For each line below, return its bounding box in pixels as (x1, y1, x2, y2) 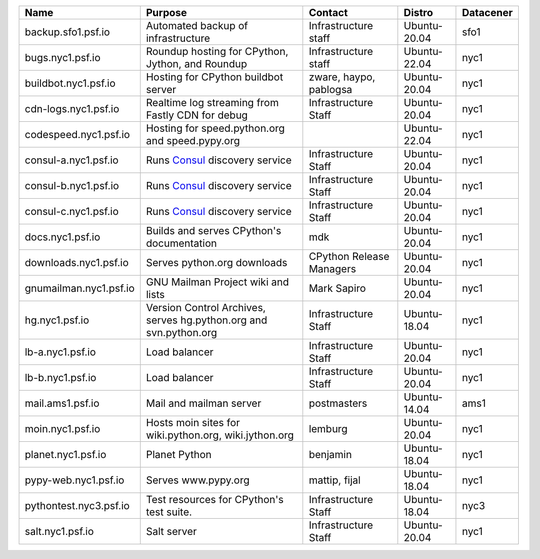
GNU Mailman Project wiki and (145, 275, 290, 289)
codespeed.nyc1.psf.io (24, 128, 130, 141)
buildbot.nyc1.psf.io (24, 76, 116, 90)
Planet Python (145, 448, 212, 461)
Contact (308, 6, 349, 19)
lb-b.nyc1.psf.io (24, 371, 97, 384)
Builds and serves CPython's (145, 224, 282, 237)
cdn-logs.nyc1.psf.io (24, 102, 120, 115)
